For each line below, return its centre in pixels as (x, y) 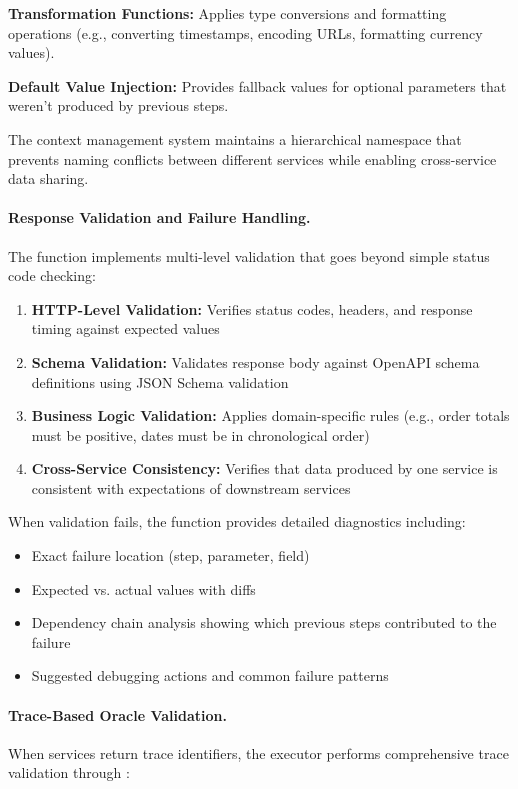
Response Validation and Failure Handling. (159, 217)
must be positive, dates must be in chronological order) (200, 434)
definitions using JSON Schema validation (160, 381)
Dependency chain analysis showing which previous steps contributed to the (264, 622)
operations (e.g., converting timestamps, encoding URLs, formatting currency (245, 32)
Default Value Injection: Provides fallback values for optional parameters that (257, 85)
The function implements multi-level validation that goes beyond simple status (249, 255)
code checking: (52, 275)
